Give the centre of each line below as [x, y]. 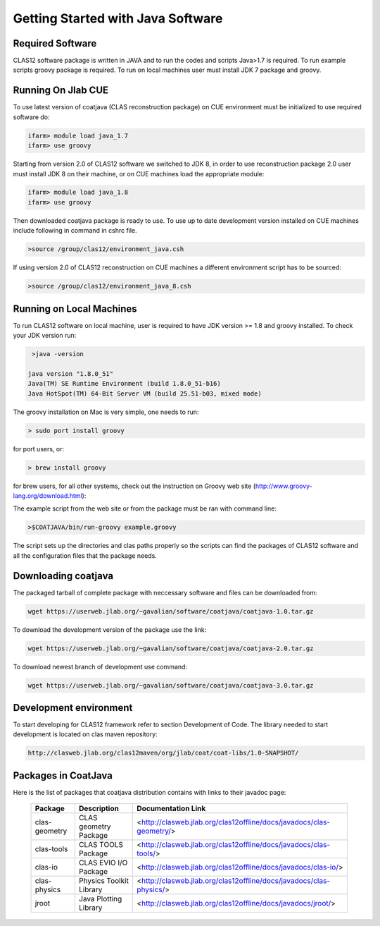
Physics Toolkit [104, 881]
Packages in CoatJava [63, 775]
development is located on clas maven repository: [85, 734]
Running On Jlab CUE [61, 91]
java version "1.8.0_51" [71, 373]
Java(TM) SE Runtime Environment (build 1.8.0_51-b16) [124, 384]
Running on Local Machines [75, 309]
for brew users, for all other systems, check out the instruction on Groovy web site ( [134, 486]
